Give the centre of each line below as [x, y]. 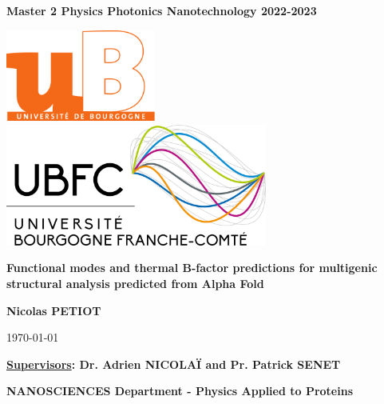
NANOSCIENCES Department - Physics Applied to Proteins [180, 391]
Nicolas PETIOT [54, 310]
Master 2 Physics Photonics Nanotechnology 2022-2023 [162, 10]
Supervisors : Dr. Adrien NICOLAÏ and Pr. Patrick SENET [174, 364]
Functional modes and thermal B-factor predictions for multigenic [192, 268]
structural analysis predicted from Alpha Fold [135, 283]
